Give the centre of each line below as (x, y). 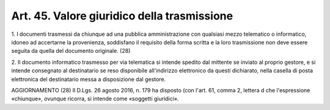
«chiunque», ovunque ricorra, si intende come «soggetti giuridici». (95, 99)
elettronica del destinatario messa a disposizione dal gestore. (89, 79)
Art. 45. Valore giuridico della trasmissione (122, 16)
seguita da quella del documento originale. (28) (71, 51)
